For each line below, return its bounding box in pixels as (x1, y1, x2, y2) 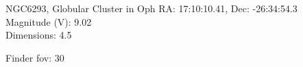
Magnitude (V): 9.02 (5, 14, 92, 28)
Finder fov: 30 (5, 50, 64, 64)
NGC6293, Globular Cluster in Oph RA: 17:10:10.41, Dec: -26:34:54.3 (5, 1, 298, 15)
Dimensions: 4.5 (5, 28, 72, 42)
